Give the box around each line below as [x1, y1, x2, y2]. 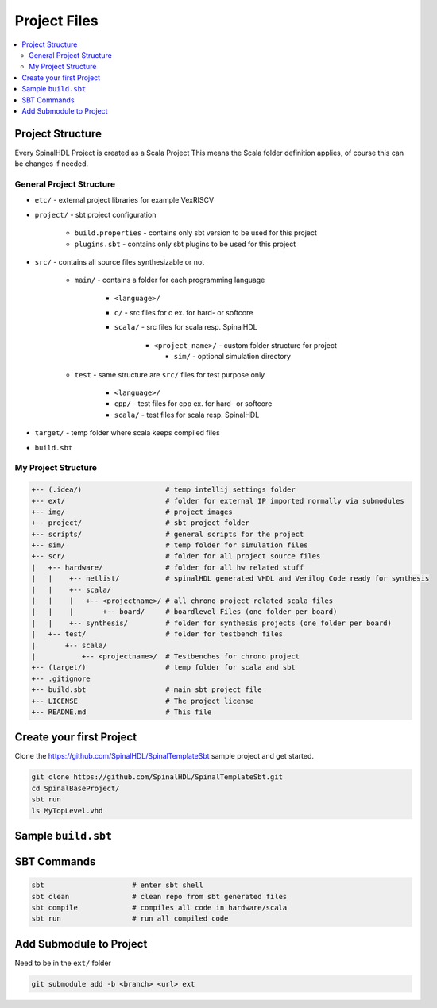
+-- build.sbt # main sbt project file [31, 686, 262, 694]
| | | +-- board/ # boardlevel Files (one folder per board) [31, 608, 338, 616]
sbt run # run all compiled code [31, 914, 229, 923]
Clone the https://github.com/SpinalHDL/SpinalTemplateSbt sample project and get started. [14, 751, 314, 761]
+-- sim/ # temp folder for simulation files [31, 541, 308, 550]
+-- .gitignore [31, 674, 91, 683]
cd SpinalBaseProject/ [31, 783, 120, 793]
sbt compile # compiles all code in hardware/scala [31, 902, 288, 912]
